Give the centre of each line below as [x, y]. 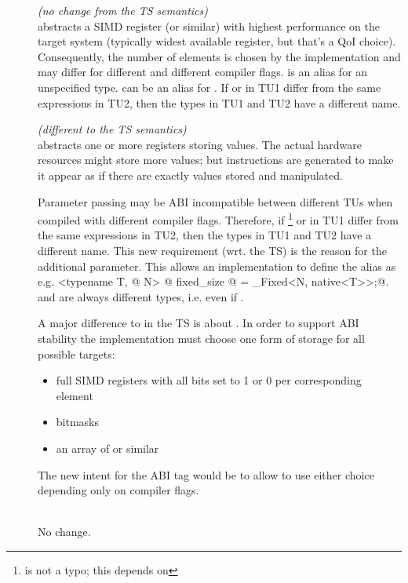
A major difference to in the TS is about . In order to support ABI [199, 323]
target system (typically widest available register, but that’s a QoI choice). [217, 41]
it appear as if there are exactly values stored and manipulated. [190, 175]
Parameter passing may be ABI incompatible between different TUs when [215, 201]
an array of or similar [107, 448]
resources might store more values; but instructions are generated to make [216, 160]
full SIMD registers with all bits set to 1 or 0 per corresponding [209, 380]
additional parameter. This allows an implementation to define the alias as [217, 266]
